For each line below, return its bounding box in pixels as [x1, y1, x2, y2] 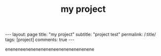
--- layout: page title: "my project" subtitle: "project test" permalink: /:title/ [5, 31, 156, 38]
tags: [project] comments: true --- [5, 37, 75, 43]
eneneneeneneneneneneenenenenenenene [5, 46, 95, 53]
